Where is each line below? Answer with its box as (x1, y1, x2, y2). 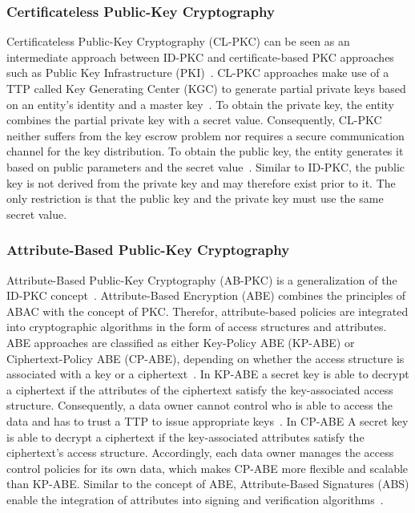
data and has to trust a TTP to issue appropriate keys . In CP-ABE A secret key (6, 412, 409, 429)
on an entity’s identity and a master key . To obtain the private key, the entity (6, 95, 395, 112)
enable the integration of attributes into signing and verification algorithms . (6, 491, 384, 507)
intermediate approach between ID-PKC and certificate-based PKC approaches (6, 48, 394, 65)
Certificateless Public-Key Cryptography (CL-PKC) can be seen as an (6, 33, 350, 50)
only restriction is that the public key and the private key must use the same (6, 190, 384, 207)
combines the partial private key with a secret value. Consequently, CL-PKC (6, 111, 382, 128)
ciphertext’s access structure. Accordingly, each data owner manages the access (6, 444, 394, 461)
